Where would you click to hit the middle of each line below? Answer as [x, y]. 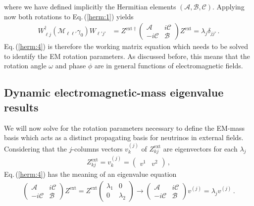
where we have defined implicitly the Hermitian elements [90, 6]
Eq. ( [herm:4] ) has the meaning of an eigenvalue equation [90, 174]
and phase [71, 66]
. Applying [229, 6]
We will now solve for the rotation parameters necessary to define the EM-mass [125, 128]
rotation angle [25, 66]
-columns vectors [97, 148]
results [21, 107]
